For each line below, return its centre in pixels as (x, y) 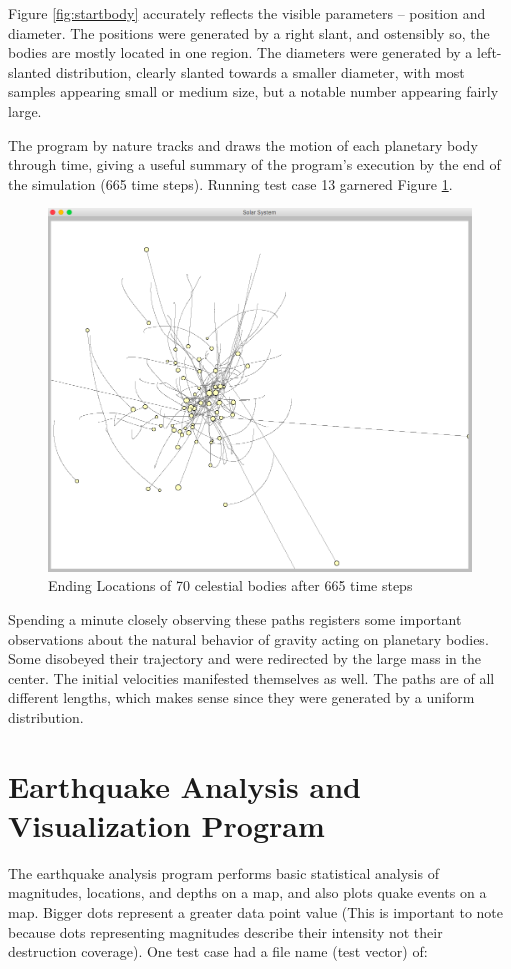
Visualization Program (166, 824)
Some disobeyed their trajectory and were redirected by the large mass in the (244, 658)
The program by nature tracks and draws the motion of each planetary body (243, 144)
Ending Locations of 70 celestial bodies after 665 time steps (230, 585)
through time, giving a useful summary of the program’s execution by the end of (254, 164)
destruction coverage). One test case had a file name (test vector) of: (218, 951)
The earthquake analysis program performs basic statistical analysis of (223, 872)
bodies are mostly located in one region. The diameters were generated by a (240, 52)
